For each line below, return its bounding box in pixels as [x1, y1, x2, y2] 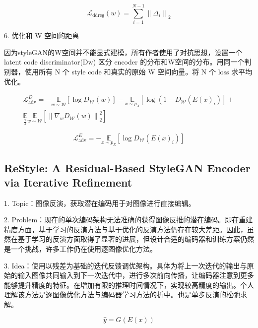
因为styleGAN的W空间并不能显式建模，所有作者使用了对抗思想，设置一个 [4, 47, 243, 57]
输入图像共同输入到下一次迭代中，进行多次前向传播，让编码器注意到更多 [17, 270, 254, 280]
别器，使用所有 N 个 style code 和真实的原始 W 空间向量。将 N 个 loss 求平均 [4, 66, 253, 76]
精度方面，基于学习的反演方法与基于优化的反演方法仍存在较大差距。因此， [4, 224, 247, 234]
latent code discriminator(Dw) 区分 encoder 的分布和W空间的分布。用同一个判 [4, 57, 252, 67]
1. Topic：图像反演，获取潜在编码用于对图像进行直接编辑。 [4, 197, 195, 208]
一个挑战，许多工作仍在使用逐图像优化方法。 [10, 244, 157, 254]
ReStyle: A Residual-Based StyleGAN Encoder [4, 160, 251, 175]
